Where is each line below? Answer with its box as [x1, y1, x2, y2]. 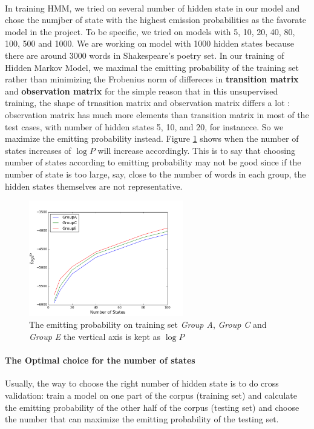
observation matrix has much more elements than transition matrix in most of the [5, 108, 309, 121]
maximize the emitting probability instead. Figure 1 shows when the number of [5, 132, 299, 145]
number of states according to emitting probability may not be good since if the [5, 156, 301, 168]
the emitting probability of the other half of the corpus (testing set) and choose [5, 401, 299, 413]
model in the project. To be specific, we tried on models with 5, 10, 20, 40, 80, [5, 25, 295, 38]
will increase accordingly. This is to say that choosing [97, 144, 295, 156]
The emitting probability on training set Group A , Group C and [29, 318, 267, 331]
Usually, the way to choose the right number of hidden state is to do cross [5, 377, 279, 390]
